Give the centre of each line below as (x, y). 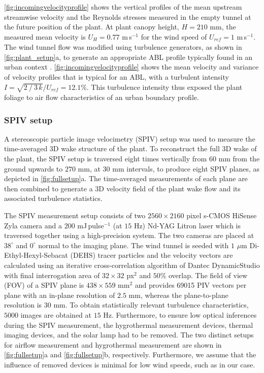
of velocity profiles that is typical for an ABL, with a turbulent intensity (117, 77)
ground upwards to (34, 168)
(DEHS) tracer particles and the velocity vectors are (152, 255)
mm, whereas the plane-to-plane (178, 295)
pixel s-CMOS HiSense (222, 215)
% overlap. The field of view (204, 275)
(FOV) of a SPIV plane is (44, 285)
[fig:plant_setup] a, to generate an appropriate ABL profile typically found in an (128, 57)
